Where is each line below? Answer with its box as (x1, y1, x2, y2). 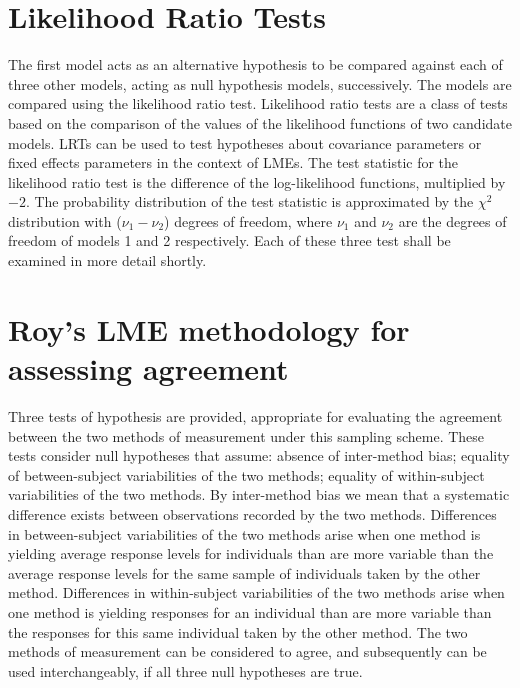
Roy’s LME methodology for (8, 308, 410, 349)
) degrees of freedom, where (164, 210, 333, 231)
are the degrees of (398, 210, 507, 231)
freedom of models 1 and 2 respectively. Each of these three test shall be (8, 230, 451, 251)
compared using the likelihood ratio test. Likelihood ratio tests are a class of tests (8, 93, 508, 114)
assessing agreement (8, 348, 289, 389)
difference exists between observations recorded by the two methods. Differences (8, 503, 497, 524)
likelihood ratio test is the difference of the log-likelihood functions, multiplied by (8, 171, 506, 192)
